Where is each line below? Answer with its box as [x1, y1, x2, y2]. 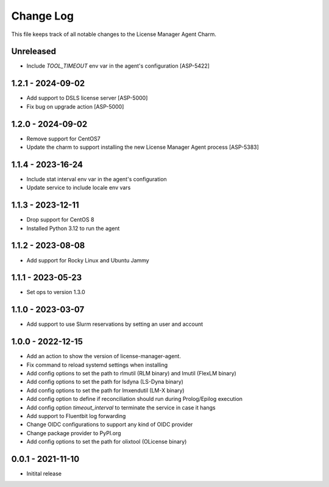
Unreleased [11, 46, 57, 57]
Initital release [26, 470, 62, 477]
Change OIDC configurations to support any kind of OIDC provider [26, 421, 193, 428]
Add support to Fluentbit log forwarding [26, 413, 126, 419]
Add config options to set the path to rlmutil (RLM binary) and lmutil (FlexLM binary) [26, 370, 237, 377]
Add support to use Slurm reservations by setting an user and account [26, 320, 203, 328]
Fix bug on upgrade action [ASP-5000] [26, 103, 124, 110]
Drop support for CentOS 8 [26, 216, 94, 223]
